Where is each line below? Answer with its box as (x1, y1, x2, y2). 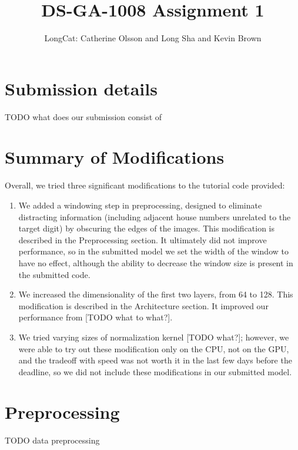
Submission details (5, 76, 158, 100)
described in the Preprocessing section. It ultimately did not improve (18, 233, 267, 246)
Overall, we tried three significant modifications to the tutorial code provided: (5, 179, 285, 191)
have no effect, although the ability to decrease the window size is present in (18, 256, 293, 269)
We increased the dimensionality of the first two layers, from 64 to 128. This (18, 288, 293, 300)
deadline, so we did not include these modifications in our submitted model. (18, 365, 292, 378)
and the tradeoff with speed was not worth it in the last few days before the (18, 354, 292, 366)
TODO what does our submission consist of (5, 110, 162, 123)
